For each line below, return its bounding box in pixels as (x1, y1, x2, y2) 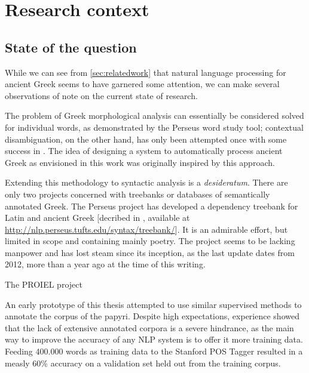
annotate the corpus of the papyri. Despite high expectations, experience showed (5, 310, 299, 322)
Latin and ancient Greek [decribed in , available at (5, 211, 190, 224)
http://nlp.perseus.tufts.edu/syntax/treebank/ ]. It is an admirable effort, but (5, 223, 288, 235)
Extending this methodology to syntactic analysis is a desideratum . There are (5, 176, 288, 189)
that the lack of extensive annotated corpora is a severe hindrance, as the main (5, 321, 294, 334)
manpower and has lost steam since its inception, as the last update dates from (5, 246, 295, 258)
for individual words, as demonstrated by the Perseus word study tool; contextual (5, 121, 304, 133)
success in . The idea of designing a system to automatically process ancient (5, 144, 283, 157)
